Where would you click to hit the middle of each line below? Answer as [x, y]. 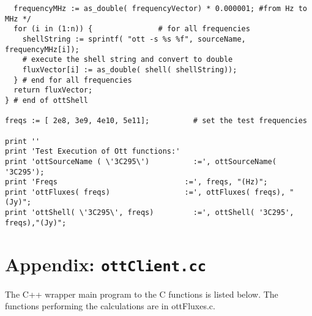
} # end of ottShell [47, 100]
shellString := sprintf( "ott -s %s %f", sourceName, [134, 39]
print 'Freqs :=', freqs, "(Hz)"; [136, 182]
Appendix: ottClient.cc [106, 264]
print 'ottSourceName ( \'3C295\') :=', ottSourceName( [141, 161]
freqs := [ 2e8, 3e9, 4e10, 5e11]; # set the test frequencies [156, 121]
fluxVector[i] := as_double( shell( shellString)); [130, 70]
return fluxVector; [53, 90]
